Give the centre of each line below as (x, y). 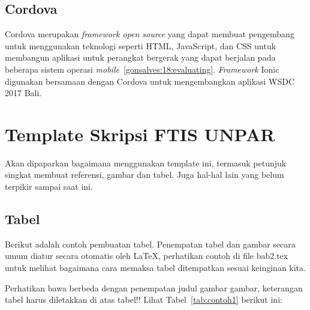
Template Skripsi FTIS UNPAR (140, 134)
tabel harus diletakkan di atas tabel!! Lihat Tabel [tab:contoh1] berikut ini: (144, 299)
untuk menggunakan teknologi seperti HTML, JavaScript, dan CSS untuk (141, 45)
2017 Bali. (23, 93)
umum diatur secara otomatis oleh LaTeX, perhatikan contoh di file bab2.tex (147, 256)
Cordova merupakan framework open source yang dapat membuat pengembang (150, 34)
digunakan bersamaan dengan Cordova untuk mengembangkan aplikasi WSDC (150, 81)
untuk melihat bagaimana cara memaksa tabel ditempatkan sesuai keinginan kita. (155, 268)
